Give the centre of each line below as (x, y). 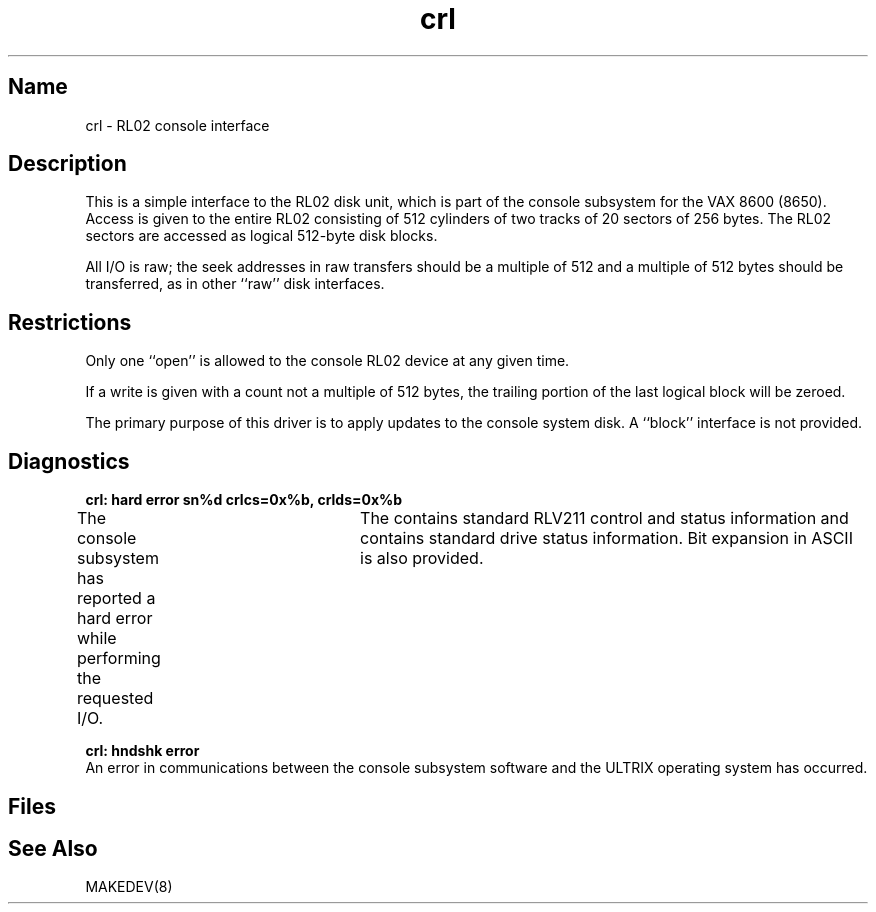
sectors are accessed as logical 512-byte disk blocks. (261, 236)
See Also (53, 848)
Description (67, 164)
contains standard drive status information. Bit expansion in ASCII (606, 538)
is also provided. (422, 558)
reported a (116, 598)
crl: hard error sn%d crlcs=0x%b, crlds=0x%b (244, 500)
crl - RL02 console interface (177, 125)
